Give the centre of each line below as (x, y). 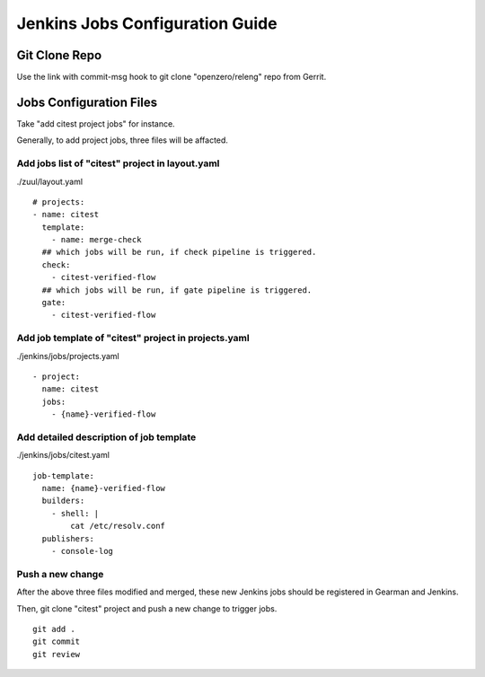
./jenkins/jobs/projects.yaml (68, 356)
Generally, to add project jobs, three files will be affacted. (123, 140)
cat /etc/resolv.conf (118, 526)
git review (57, 654)
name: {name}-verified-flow (104, 488)
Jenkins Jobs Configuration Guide (147, 23)
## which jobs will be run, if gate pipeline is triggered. (177, 290)
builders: (63, 501)
